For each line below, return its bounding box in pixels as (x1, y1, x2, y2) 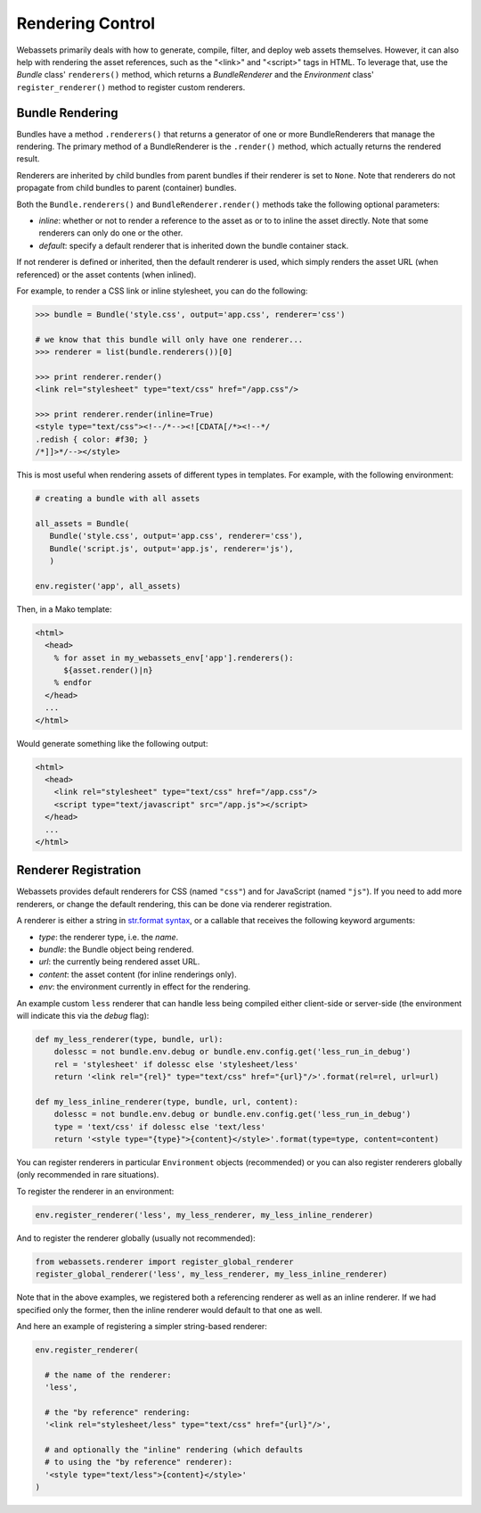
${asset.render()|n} (63, 666, 153, 675)
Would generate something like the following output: (16, 738, 208, 748)
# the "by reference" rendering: (45, 1407, 191, 1418)
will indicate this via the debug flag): (16, 1010, 150, 1021)
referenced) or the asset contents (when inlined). (16, 269, 197, 280)
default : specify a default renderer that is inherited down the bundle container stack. (38, 240, 349, 251)
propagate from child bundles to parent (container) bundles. (16, 183, 237, 194)
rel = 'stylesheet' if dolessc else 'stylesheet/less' (53, 1059, 298, 1070)
